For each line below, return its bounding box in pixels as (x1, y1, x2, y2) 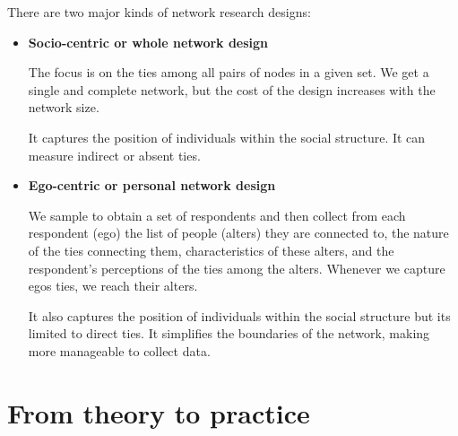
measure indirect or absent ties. (28, 145, 201, 164)
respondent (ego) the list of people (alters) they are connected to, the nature (28, 223, 449, 242)
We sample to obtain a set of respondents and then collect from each (28, 205, 406, 224)
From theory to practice (7, 394, 310, 431)
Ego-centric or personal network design (28, 176, 276, 195)
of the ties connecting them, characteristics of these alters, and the (28, 240, 394, 259)
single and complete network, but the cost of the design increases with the (28, 80, 436, 99)
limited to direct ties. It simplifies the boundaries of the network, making (28, 324, 430, 343)
